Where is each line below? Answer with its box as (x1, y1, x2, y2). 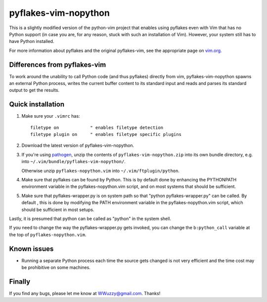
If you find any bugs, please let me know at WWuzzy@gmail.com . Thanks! (9, 290, 161, 296)
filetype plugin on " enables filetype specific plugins (30, 131, 181, 137)
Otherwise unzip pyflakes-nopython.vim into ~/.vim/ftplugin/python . (21, 168, 180, 173)
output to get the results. (9, 87, 59, 93)
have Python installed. (9, 39, 54, 44)
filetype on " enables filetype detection (30, 125, 163, 130)
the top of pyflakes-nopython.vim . (9, 231, 87, 237)
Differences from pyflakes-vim (9, 60, 106, 69)
